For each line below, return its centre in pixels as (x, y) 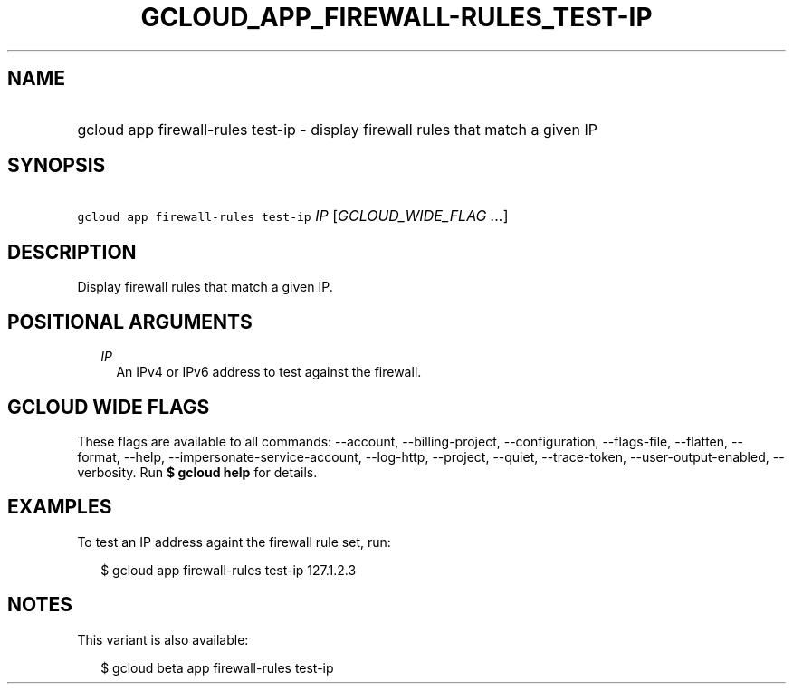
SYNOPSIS (57, 166)
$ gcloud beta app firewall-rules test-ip (217, 667)
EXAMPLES (60, 507)
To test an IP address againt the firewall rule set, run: (234, 542)
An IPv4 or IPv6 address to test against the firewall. (269, 372)
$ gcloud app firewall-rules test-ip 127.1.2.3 (229, 570)
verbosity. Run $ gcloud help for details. (197, 472)
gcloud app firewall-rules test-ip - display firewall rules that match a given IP (338, 129)
